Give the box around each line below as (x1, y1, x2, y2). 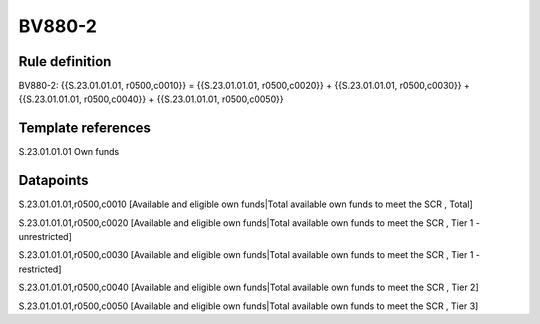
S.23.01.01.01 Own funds (18, 146, 120, 158)
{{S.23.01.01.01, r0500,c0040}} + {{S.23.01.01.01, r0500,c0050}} (18, 93, 284, 105)
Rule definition (18, 53, 112, 70)
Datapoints (18, 172, 89, 189)
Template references (18, 120, 152, 137)
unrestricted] (18, 231, 72, 243)
